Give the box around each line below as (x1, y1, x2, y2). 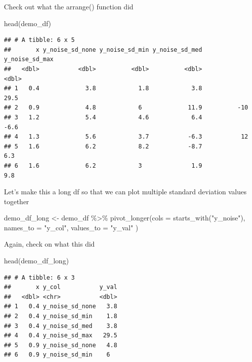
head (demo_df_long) (4, 255, 69, 266)
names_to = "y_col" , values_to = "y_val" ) (4, 222, 138, 232)
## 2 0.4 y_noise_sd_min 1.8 (4, 313, 118, 320)
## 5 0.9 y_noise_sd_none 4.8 (4, 341, 118, 349)
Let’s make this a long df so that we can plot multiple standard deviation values (4, 186, 247, 197)
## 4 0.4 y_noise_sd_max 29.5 (4, 332, 118, 339)
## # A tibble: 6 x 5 (4, 36, 75, 44)
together (4, 196, 29, 206)
